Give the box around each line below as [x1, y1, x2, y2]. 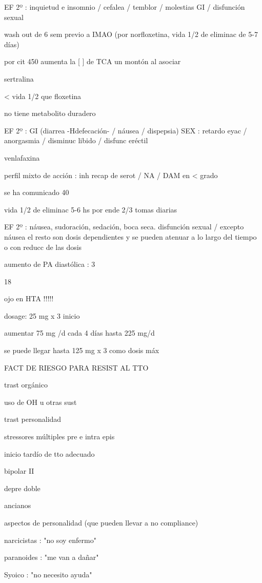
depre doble [4, 482, 41, 493]
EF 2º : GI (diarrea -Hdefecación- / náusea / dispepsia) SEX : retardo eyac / [4, 125, 247, 135]
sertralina [4, 73, 34, 84]
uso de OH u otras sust [4, 396, 77, 407]
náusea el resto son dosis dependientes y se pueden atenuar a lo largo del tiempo [4, 231, 257, 242]
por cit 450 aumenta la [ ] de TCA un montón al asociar [4, 56, 181, 67]
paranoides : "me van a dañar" [4, 552, 99, 562]
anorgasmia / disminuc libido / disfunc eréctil [4, 135, 148, 146]
